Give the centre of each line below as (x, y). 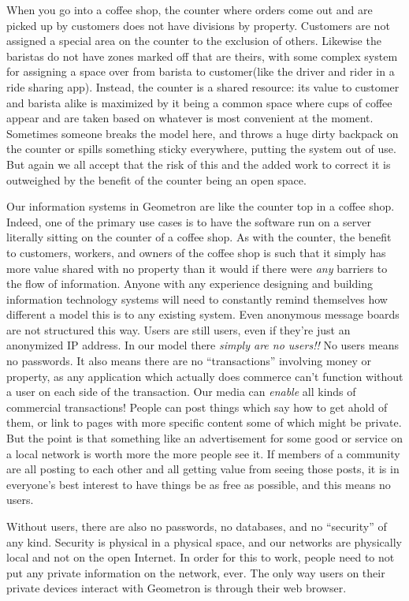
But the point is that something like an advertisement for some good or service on (205, 438)
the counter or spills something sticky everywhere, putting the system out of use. (201, 149)
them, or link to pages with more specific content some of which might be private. (204, 422)
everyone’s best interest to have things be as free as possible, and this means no (199, 484)
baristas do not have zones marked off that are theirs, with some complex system (202, 56)
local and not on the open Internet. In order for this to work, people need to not (201, 557)
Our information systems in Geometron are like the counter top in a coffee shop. (201, 206)
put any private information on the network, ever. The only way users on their (196, 572)
